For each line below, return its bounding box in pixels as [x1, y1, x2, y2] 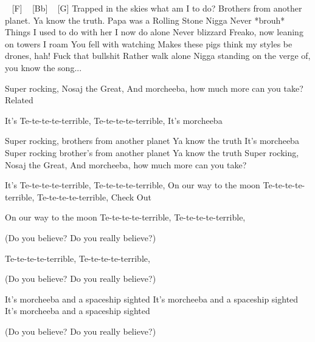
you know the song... [5, 61, 82, 74]
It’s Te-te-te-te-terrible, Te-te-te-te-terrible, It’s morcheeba [5, 114, 223, 126]
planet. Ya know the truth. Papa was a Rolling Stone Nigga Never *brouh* [5, 13, 285, 26]
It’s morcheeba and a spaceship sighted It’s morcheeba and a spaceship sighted [5, 292, 299, 305]
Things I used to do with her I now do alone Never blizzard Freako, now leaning [5, 26, 303, 38]
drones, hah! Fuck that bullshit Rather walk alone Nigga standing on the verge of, [5, 49, 311, 62]
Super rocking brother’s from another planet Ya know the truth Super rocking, [5, 146, 299, 159]
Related [5, 94, 33, 106]
